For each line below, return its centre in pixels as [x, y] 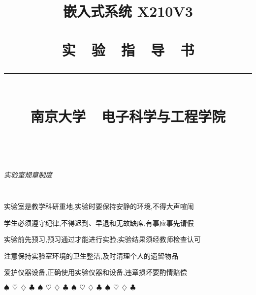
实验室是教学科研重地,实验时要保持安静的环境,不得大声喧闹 [99, 206]
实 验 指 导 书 [128, 49]
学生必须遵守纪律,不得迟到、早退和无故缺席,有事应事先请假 [99, 222]
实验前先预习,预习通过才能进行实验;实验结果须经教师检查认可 [102, 239]
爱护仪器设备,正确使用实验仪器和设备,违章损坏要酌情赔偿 [96, 272]
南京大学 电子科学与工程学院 [128, 116]
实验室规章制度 [28, 174]
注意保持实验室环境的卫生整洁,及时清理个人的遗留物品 [91, 255]
